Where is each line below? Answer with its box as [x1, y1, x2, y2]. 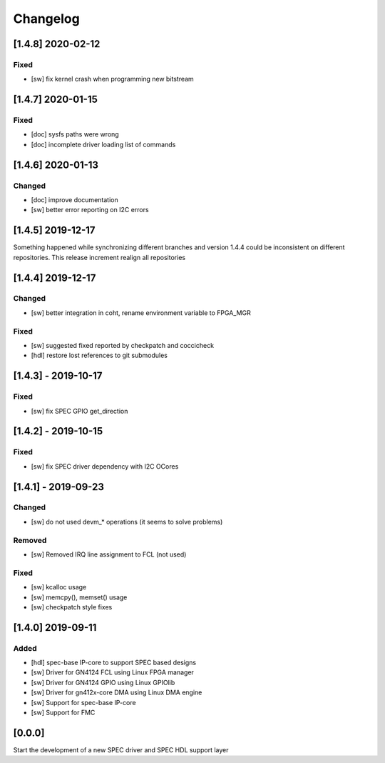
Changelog [13, 11, 80, 26]
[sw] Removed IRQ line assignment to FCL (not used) [31, 550, 187, 559]
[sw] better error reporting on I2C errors [31, 206, 149, 214]
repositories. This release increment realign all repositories [13, 253, 185, 261]
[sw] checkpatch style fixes [31, 602, 113, 611]
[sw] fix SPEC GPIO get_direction [31, 407, 128, 415]
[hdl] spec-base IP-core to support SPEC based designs [31, 658, 196, 667]
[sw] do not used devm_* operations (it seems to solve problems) [31, 517, 223, 526]
